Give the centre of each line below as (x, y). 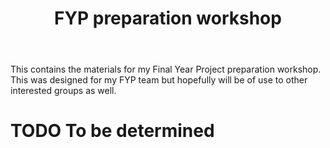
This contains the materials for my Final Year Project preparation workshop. (166, 69)
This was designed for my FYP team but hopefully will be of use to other (159, 80)
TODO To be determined (112, 131)
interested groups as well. (63, 91)
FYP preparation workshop (168, 18)
